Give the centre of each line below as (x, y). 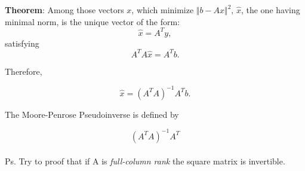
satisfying (22, 43)
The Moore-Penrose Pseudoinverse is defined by (92, 114)
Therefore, (24, 71)
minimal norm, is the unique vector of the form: (93, 21)
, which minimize (163, 10)
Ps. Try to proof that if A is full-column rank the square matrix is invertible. (145, 161)
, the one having (270, 10)
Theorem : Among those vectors (64, 10)
